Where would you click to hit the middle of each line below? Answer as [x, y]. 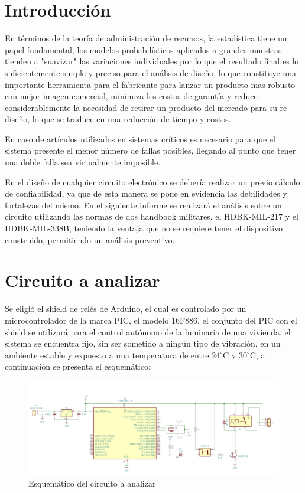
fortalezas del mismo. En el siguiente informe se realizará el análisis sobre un [143, 205]
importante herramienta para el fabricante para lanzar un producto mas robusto [150, 84]
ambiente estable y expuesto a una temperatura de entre [107, 355]
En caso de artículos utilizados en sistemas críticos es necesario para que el [140, 138]
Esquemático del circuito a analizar [92, 483]
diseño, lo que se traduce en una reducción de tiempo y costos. [118, 119]
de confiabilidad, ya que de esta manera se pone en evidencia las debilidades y [146, 193]
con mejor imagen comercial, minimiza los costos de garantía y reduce [131, 96]
